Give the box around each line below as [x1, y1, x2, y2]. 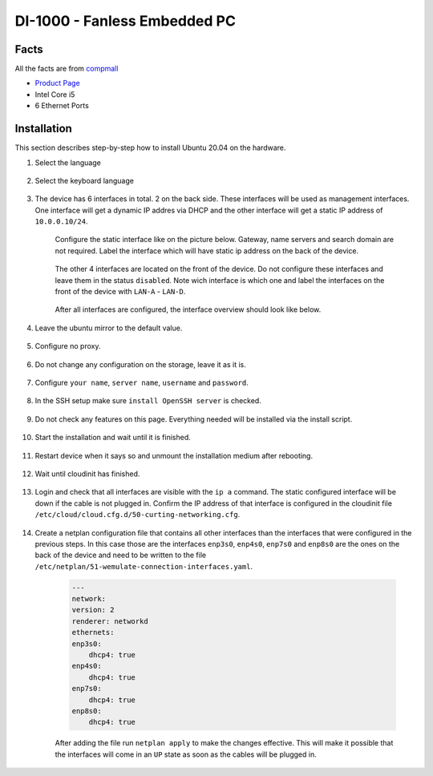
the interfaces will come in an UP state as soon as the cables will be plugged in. [55, 750, 317, 759]
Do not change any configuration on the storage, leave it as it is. [34, 359, 246, 369]
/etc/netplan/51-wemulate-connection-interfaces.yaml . [34, 561, 253, 571]
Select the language [34, 157, 102, 168]
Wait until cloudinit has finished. [34, 469, 140, 479]
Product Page [34, 79, 80, 88]
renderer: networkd [71, 616, 148, 625]
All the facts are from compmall [14, 64, 119, 74]
